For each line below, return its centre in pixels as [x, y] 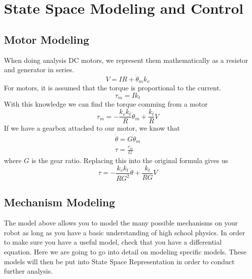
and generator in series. [39, 70]
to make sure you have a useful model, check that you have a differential [113, 242]
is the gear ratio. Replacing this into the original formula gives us [130, 160]
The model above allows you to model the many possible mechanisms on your [121, 223]
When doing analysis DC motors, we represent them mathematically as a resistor [126, 60]
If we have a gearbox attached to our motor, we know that [92, 128]
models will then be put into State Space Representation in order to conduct [119, 261]
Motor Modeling [47, 39]
